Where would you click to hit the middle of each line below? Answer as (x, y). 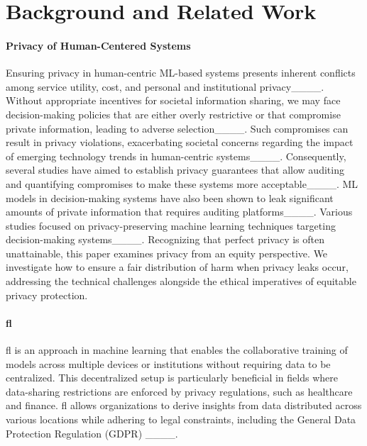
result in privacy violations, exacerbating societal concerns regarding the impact (180, 142)
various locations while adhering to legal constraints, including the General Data (181, 419)
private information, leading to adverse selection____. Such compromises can (177, 128)
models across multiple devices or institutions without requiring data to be (168, 363)
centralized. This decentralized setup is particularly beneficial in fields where (172, 378)
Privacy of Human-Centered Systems (98, 45)
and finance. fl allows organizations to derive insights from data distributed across (184, 405)
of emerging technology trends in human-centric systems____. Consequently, (176, 156)
